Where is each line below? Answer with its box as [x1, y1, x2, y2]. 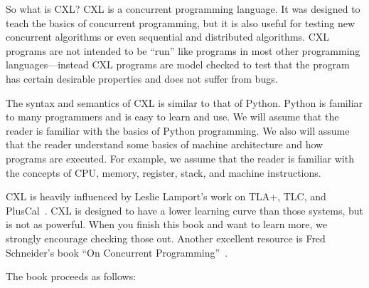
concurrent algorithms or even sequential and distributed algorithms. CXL [6, 29, 329, 44]
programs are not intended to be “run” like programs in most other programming [6, 43, 360, 58]
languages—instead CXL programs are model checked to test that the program [6, 57, 350, 72]
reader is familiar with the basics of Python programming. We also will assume [6, 123, 350, 138]
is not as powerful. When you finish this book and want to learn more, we [6, 217, 327, 232]
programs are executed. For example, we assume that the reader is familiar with [6, 150, 354, 165]
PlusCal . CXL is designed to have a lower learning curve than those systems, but [6, 202, 364, 217]
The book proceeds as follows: [6, 269, 137, 284]
